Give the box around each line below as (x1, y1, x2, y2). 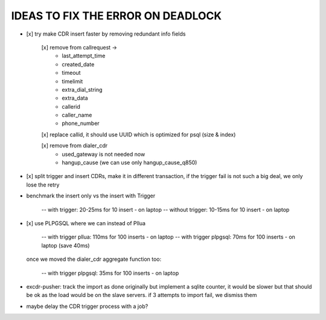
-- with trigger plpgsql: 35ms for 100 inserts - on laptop (41, 269, 179, 277)
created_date (62, 60, 95, 68)
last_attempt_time (62, 52, 106, 60)
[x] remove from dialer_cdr (41, 142, 108, 149)
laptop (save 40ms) (41, 242, 90, 249)
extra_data (62, 94, 88, 102)
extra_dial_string (62, 86, 103, 93)
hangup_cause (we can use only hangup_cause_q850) (62, 159, 197, 166)
